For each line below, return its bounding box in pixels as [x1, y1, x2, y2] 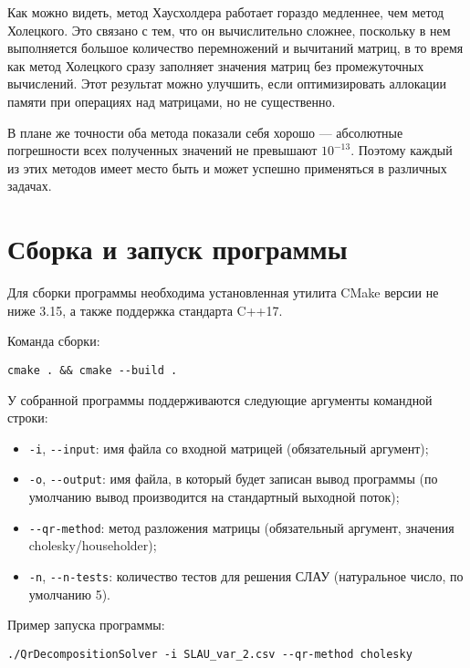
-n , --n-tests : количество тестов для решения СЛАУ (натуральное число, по [28, 566, 464, 585]
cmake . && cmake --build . [7, 363, 178, 377]
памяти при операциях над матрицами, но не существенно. [7, 91, 336, 110]
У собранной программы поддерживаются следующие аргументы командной [7, 390, 433, 409]
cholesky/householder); [28, 536, 157, 555]
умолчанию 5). [28, 584, 110, 603]
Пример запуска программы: [7, 615, 165, 634]
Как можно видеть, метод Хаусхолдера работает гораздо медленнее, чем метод [7, 3, 444, 21]
